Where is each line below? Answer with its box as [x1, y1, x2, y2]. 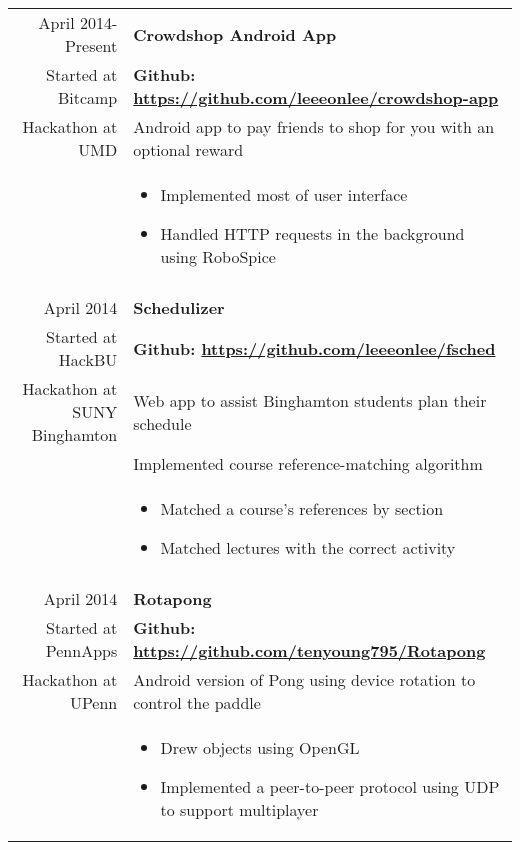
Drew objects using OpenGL [160, 736, 360, 759]
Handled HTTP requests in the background [160, 222, 465, 245]
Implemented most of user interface [160, 183, 408, 206]
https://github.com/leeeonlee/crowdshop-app [133, 86, 499, 109]
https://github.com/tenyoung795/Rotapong [133, 639, 486, 662]
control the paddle [133, 691, 261, 714]
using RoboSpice [160, 245, 276, 268]
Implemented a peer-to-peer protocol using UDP [160, 775, 500, 798]
